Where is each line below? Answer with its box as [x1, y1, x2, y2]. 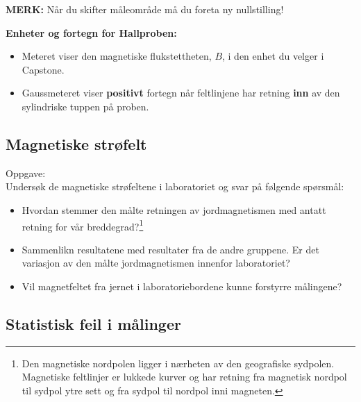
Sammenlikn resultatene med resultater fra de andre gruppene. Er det [22, 242, 319, 256]
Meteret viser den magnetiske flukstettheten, [22, 49, 212, 63]
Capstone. [22, 62, 65, 76]
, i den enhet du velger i [222, 49, 324, 63]
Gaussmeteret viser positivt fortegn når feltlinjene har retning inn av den [22, 85, 340, 100]
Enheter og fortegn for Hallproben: [6, 25, 177, 40]
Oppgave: [6, 165, 46, 180]
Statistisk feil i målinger [6, 312, 181, 334]
